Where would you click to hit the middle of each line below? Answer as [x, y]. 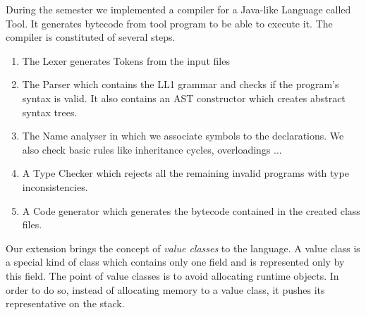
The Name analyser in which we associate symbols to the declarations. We [183, 136]
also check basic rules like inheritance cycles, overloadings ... [152, 149]
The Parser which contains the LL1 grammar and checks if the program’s [181, 84]
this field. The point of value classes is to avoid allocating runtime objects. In [172, 275]
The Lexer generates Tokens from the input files [126, 60]
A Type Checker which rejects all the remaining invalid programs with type [185, 173]
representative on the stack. [65, 303]
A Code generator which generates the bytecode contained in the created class [191, 210]
